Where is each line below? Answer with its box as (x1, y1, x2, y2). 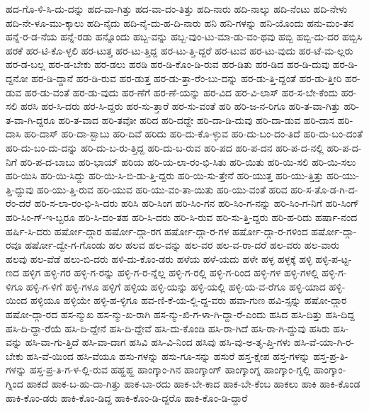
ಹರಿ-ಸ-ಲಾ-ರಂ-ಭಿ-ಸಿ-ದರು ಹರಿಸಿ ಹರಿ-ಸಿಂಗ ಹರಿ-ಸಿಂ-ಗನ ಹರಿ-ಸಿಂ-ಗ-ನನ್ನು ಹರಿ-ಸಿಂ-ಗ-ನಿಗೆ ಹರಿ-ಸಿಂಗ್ (34, 196, 360, 210)
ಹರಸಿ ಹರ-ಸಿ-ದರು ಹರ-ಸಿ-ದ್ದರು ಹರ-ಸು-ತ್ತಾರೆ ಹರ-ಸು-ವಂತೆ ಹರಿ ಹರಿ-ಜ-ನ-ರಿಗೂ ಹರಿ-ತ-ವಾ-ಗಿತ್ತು (21, 98, 341, 113)
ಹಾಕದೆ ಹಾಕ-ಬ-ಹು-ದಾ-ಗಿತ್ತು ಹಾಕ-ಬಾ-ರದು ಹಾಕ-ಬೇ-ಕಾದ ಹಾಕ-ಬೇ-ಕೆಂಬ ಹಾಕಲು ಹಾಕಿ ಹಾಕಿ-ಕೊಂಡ (26, 376, 361, 391)
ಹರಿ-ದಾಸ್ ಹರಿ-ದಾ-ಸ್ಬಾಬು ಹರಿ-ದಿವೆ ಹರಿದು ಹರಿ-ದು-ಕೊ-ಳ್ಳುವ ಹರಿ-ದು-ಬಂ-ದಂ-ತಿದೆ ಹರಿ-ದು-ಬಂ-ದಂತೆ (24, 126, 363, 141)
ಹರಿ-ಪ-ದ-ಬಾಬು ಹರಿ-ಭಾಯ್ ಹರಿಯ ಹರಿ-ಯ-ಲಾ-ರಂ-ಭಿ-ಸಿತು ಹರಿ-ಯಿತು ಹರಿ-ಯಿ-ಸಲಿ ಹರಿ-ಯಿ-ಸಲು (20, 154, 356, 169)
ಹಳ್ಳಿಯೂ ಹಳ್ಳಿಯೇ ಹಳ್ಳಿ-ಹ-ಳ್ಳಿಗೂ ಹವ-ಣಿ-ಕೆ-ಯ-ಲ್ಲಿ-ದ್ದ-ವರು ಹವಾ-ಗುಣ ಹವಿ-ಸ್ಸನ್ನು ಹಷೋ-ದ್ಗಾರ (30, 293, 347, 308)
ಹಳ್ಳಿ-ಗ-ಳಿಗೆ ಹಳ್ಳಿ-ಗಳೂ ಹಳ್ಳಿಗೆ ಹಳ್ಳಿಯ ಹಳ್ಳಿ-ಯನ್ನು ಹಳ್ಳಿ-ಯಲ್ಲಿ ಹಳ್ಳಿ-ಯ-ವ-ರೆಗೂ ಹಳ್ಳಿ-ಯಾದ (25, 278, 326, 293)
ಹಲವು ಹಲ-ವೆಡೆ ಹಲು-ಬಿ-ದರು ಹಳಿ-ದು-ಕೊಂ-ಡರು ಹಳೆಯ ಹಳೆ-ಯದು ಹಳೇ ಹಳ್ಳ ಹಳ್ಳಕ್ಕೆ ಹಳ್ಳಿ (6, 251, 312, 266)
